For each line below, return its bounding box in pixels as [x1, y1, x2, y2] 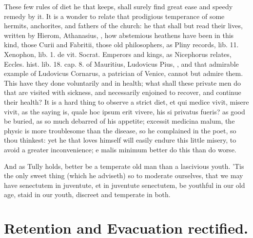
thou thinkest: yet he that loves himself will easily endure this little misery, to [4, 135, 236, 145]
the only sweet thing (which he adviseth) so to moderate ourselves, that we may [4, 170, 243, 181]
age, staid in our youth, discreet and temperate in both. [4, 189, 171, 200]
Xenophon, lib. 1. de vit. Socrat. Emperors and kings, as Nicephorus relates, [4, 49, 232, 59]
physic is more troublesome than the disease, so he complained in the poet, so [4, 125, 236, 135]
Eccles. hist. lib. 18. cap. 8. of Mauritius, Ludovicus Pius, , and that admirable [4, 58, 239, 69]
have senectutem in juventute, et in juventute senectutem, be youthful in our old [4, 180, 245, 190]
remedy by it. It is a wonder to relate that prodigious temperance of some [4, 11, 225, 21]
